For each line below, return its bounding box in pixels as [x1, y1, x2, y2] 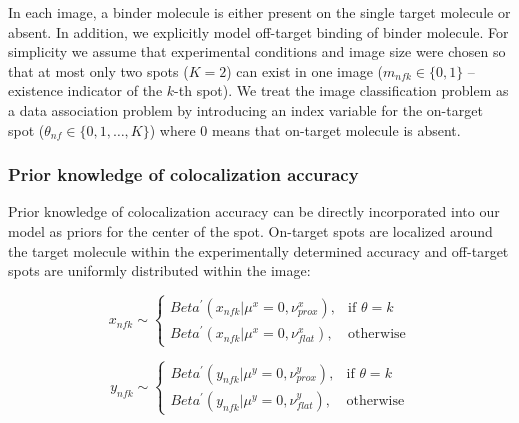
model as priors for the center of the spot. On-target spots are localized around [8, 220, 493, 241]
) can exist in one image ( [226, 60, 383, 81]
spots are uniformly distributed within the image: [8, 260, 311, 281]
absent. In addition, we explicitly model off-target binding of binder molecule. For [8, 21, 509, 42]
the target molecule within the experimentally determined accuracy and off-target [8, 240, 509, 261]
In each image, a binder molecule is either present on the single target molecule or [8, 2, 511, 22]
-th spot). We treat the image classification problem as [174, 80, 509, 101]
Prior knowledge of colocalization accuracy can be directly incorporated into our [8, 201, 500, 222]
